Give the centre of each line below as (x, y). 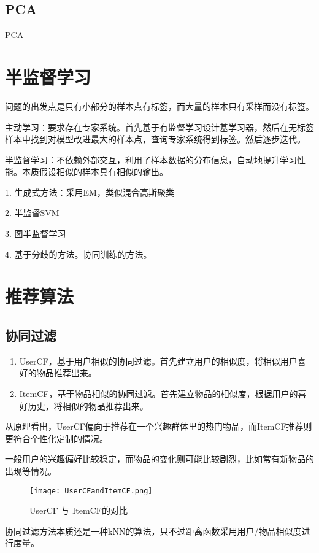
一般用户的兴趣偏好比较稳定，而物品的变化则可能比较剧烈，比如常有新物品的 (159, 459)
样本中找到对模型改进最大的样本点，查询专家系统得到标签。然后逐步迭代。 (155, 139)
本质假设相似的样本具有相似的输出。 (95, 172)
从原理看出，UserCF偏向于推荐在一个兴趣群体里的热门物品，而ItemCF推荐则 (159, 426)
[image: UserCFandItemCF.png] (91, 491)
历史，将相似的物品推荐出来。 (88, 405)
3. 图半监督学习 (36, 234)
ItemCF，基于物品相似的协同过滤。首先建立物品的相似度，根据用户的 (159, 394)
